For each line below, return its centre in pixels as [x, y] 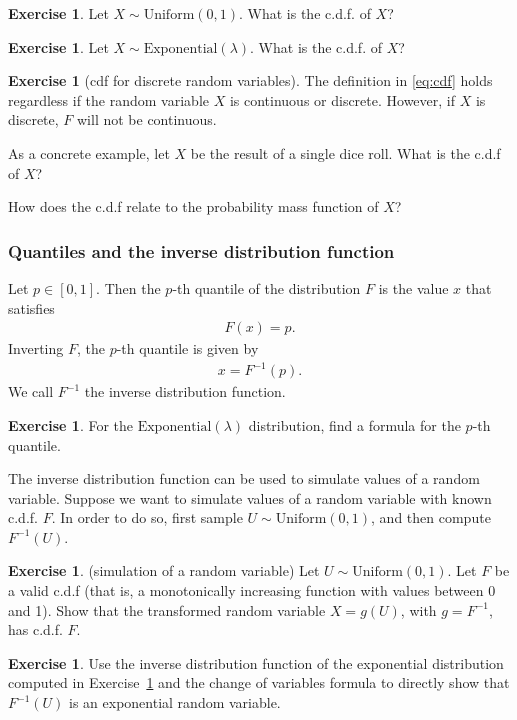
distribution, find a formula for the [354, 424]
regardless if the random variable [108, 99]
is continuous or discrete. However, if [342, 99]
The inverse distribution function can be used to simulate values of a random [244, 478]
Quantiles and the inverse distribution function [201, 250]
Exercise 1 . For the [71, 424]
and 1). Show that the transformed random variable [167, 609]
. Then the [128, 287]
